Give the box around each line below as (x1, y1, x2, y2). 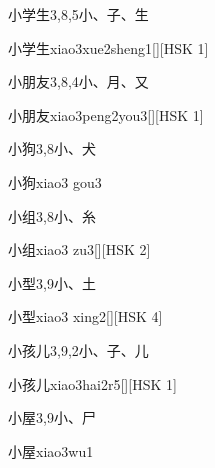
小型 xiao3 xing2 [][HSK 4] (8, 306, 163, 327)
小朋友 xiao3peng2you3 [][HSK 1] (8, 104, 204, 125)
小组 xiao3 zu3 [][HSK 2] (8, 239, 151, 260)
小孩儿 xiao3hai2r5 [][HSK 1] (8, 373, 177, 394)
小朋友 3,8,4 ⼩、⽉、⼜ (8, 71, 149, 92)
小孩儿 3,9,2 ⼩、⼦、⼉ (8, 339, 149, 360)
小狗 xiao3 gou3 (8, 171, 102, 192)
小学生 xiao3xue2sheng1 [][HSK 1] (8, 37, 209, 58)
